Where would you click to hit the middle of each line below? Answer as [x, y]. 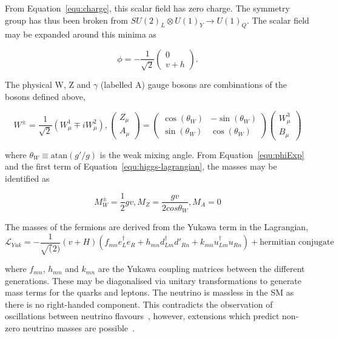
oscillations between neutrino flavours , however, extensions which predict [142, 316]
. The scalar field [278, 20]
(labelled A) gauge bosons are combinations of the [193, 84]
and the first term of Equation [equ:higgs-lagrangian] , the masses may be [141, 166]
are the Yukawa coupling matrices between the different [201, 269]
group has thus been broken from [66, 20]
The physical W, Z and [48, 84]
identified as [27, 178]
